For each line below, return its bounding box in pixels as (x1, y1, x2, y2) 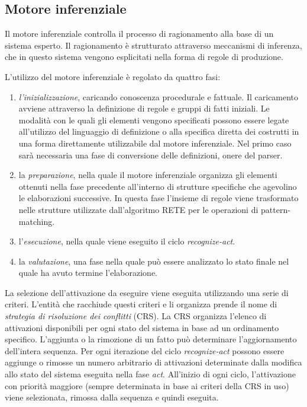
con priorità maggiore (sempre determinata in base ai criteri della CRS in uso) (5, 379, 289, 392)
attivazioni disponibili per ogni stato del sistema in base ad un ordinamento (5, 321, 279, 333)
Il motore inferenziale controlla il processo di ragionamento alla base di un (5, 27, 274, 40)
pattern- (261, 203, 290, 215)
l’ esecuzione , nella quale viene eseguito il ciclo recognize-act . (18, 235, 235, 247)
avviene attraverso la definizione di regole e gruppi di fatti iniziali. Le (18, 102, 270, 115)
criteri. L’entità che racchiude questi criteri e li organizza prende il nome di (5, 298, 277, 310)
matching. (18, 215, 55, 227)
